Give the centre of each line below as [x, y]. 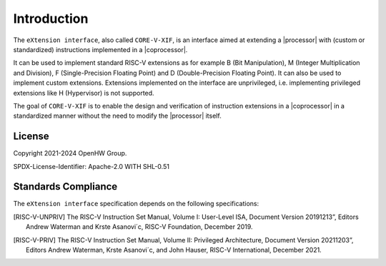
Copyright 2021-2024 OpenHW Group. [70, 153]
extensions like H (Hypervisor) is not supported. [84, 93]
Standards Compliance [65, 186]
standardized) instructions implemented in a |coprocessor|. [100, 49]
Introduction [51, 19]
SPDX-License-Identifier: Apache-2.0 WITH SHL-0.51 [91, 166]
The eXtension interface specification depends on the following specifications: [136, 204]
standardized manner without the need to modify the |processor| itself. [117, 116]
